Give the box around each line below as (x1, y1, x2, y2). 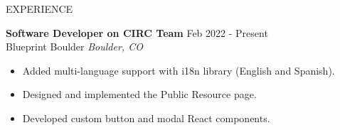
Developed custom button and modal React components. (22, 110, 270, 125)
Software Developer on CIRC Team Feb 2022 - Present (6, 25, 268, 40)
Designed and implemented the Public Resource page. (22, 87, 257, 102)
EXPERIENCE (6, 1, 73, 16)
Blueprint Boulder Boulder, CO (6, 39, 143, 54)
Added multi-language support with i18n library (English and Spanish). (22, 63, 335, 77)
